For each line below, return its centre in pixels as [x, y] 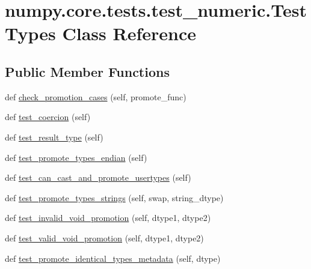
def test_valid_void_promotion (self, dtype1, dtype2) [104, 237]
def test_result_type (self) [54, 137]
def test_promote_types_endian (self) [76, 157]
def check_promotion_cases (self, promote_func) [96, 96]
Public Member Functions [87, 71]
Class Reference [129, 33]
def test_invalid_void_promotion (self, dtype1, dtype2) [108, 218]
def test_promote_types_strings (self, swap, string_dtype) [114, 197]
